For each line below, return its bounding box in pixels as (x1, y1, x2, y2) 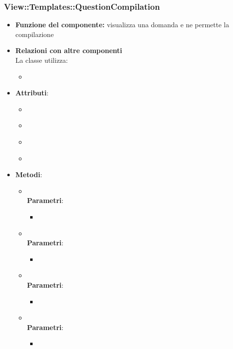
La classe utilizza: (15, 55, 68, 65)
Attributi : (15, 88, 49, 98)
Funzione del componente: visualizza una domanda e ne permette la (15, 19, 229, 30)
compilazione (15, 29, 54, 39)
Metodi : (15, 169, 42, 180)
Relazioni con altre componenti (15, 45, 123, 55)
